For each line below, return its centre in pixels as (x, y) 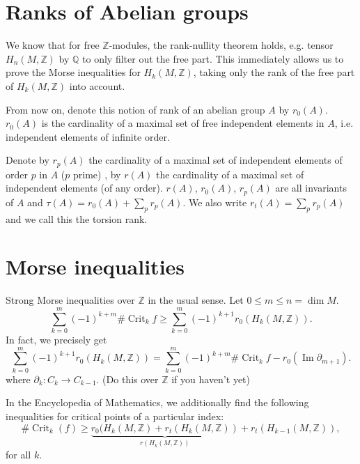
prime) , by (97, 174)
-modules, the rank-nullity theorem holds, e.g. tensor (221, 45)
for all (18, 454)
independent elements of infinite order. (88, 136)
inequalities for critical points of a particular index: (115, 416)
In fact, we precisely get (56, 340)
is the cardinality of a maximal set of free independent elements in (183, 123)
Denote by (28, 160)
